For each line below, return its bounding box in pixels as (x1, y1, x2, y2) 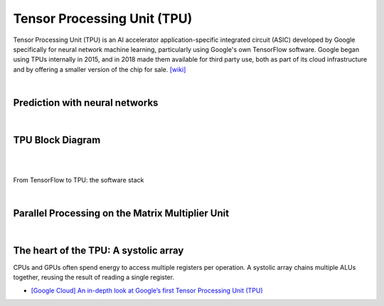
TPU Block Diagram (13, 133, 101, 146)
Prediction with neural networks (13, 97, 159, 109)
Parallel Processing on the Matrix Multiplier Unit (13, 207, 230, 219)
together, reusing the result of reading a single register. (13, 273, 174, 282)
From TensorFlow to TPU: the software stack (13, 175, 144, 184)
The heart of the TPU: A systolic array (13, 244, 184, 256)
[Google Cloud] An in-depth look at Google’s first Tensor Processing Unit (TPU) (31, 286, 263, 295)
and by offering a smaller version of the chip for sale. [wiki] (13, 65, 186, 74)
